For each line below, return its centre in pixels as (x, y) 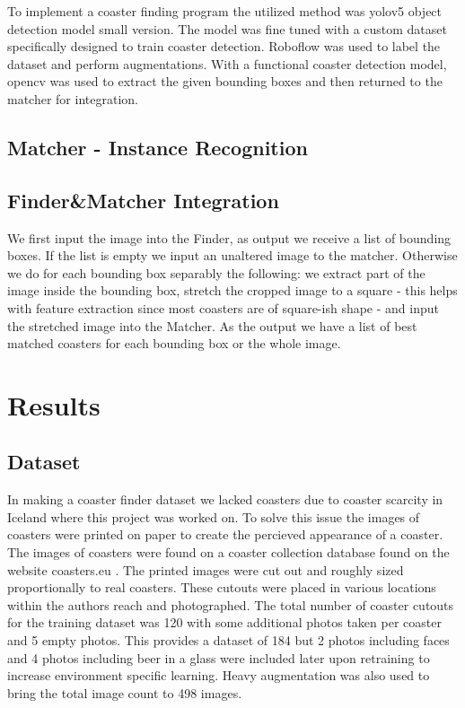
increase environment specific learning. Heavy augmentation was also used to (219, 675)
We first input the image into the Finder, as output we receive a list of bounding (229, 237)
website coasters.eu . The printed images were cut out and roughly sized (206, 569)
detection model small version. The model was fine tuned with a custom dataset (227, 28)
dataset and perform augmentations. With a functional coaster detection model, (227, 63)
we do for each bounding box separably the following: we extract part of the (216, 272)
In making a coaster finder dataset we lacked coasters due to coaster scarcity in (225, 499)
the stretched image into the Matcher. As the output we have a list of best (212, 325)
